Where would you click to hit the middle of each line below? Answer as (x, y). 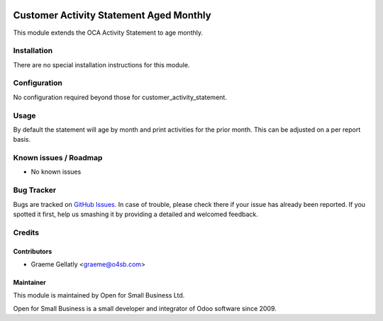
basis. (22, 140)
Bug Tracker (35, 190)
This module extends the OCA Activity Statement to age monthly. (108, 33)
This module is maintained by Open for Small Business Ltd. (99, 295)
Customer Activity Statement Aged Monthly (112, 15)
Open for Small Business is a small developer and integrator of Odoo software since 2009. (145, 308)
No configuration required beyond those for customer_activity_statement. (120, 97)
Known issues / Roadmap (58, 158)
